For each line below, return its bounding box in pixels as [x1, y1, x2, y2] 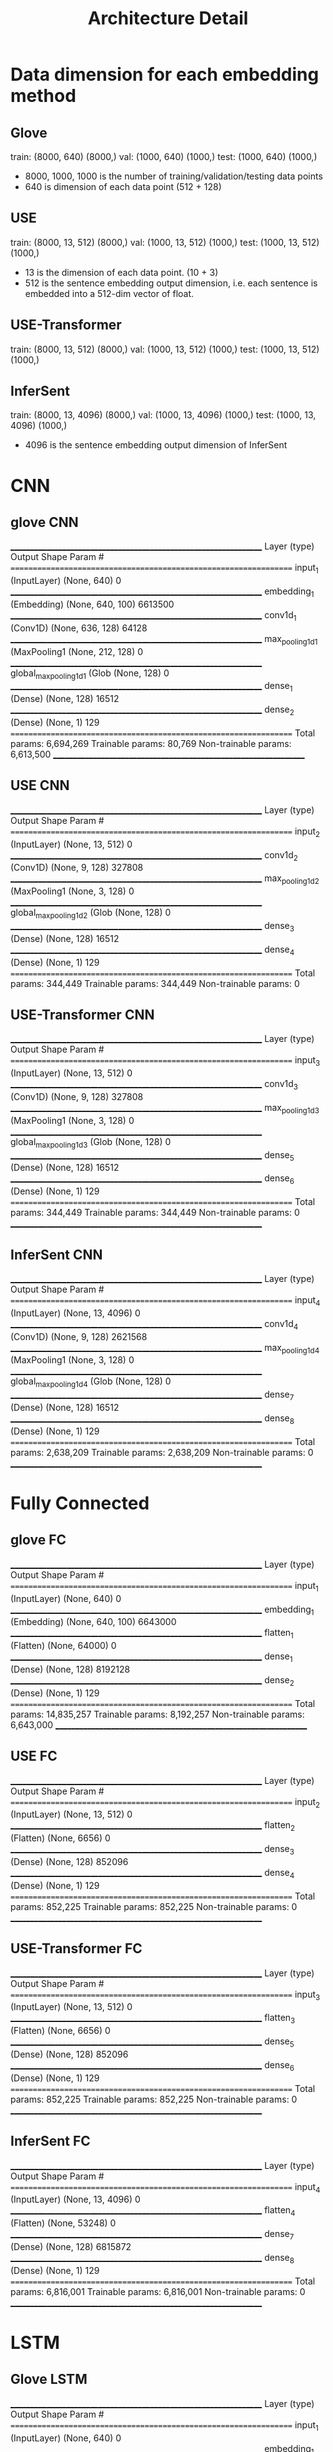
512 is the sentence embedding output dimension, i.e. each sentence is [24, 277, 318, 289]
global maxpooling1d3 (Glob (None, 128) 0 [10, 1135, 172, 1150]
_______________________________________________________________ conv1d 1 [10, 609, 297, 623]
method [10, 85, 77, 107]
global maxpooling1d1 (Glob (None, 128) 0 [10, 667, 170, 681]
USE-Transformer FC [10, 1940, 143, 1957]
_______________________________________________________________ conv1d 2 [10, 848, 298, 863]
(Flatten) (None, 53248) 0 [10, 2217, 117, 2229]
